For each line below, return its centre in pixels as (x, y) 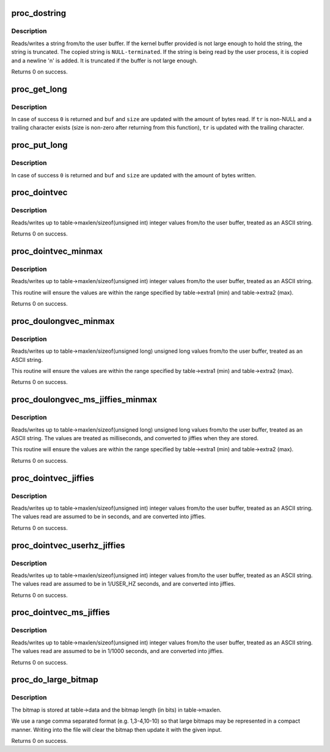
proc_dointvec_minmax (57, 251)
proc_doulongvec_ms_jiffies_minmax (84, 400)
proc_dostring (39, 13)
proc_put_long (39, 145)
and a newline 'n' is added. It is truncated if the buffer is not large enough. (105, 61)
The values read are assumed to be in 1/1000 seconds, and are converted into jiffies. (118, 651)
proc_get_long (39, 89)
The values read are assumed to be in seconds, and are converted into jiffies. (108, 517)
